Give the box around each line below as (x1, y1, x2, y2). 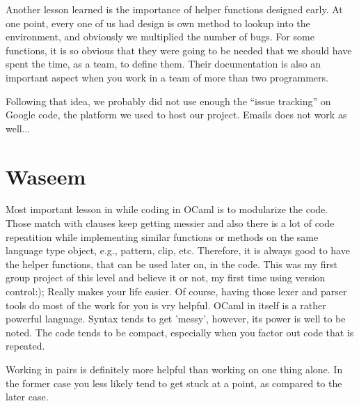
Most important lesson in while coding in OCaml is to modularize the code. (6, 202, 328, 217)
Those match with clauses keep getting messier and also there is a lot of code (6, 216, 335, 231)
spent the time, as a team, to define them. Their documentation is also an (6, 56, 321, 71)
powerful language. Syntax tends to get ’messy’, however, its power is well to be (6, 311, 346, 326)
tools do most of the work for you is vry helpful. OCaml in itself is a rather (6, 297, 326, 312)
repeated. (6, 338, 45, 353)
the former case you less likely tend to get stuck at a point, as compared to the (6, 375, 342, 390)
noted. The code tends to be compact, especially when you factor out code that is (6, 325, 354, 339)
